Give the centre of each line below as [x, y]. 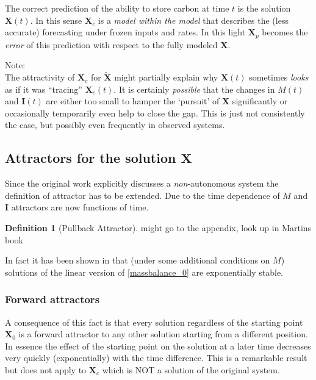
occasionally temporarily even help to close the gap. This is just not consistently [155, 113]
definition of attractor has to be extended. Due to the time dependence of [142, 195]
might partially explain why [166, 77]
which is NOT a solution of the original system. [191, 369]
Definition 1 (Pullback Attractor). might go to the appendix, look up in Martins [158, 228]
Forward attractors [52, 299]
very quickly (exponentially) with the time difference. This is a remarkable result [156, 358]
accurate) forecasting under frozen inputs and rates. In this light [125, 32]
